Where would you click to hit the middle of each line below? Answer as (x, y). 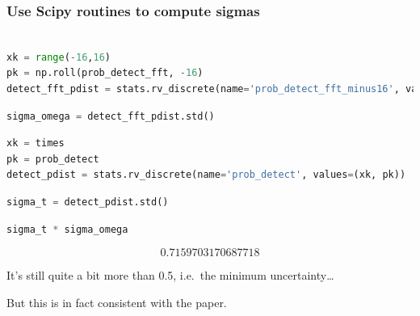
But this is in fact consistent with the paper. (117, 302)
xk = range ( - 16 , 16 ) (59, 57)
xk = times (36, 143)
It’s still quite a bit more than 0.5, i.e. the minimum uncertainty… (170, 275)
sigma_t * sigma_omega (67, 229)
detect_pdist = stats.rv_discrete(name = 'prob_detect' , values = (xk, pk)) (206, 175)
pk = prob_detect (53, 159)
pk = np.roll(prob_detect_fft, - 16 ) (105, 73)
